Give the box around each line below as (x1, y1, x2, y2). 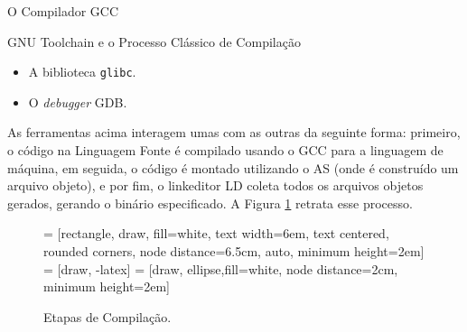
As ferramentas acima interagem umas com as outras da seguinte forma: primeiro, (7, 123, 461, 142)
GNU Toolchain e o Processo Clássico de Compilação (7, 32, 301, 51)
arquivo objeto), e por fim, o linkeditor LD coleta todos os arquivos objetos (7, 176, 424, 195)
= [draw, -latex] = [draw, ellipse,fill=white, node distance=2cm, (43, 259, 398, 278)
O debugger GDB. (28, 92, 127, 111)
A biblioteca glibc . (28, 62, 136, 81)
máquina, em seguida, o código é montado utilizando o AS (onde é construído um (7, 158, 459, 177)
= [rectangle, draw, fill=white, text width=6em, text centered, (43, 224, 389, 243)
